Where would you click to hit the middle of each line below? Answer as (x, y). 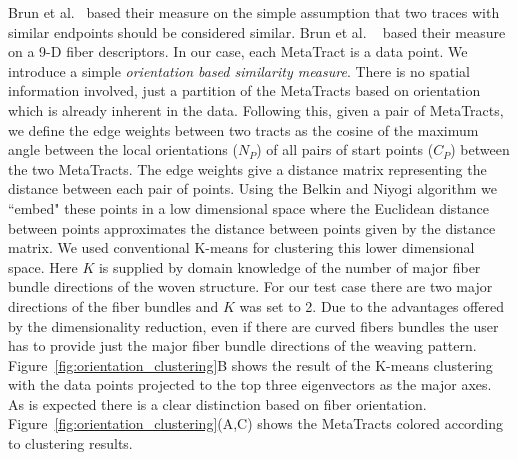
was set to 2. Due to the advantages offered (371, 305)
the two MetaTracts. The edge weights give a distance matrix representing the (247, 168)
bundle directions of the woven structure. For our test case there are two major (250, 286)
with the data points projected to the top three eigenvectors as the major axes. (250, 384)
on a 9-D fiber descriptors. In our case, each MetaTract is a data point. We (238, 51)
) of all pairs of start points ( (345, 149)
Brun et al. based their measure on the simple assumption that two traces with (254, 12)
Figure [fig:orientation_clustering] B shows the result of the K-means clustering (250, 364)
